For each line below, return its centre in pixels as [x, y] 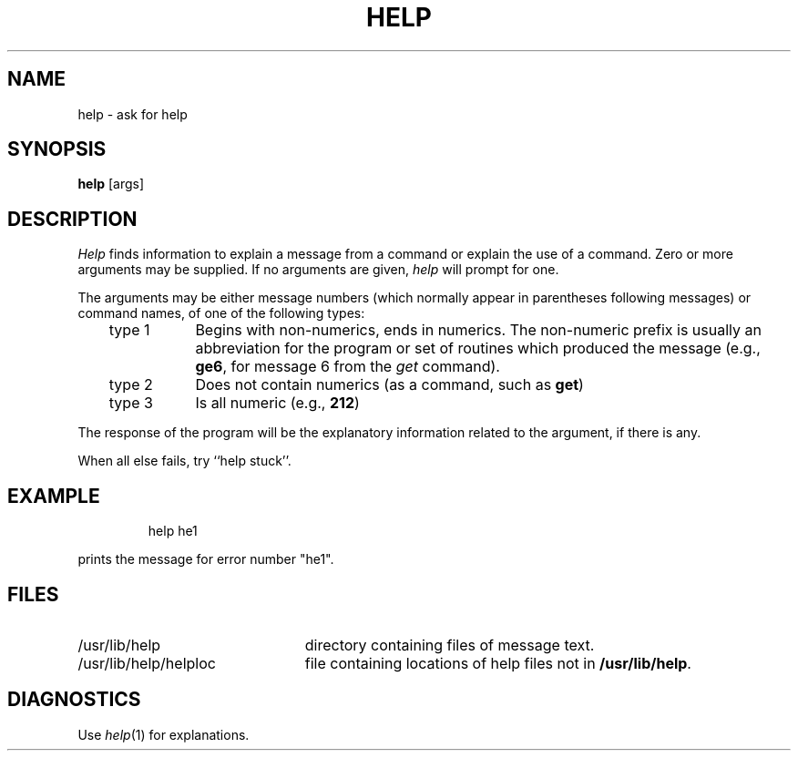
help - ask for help [133, 114]
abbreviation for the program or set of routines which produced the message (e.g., [478, 348]
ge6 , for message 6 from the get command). [348, 367]
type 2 [131, 385]
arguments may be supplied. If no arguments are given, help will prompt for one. [318, 270]
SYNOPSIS [57, 149]
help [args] [111, 184]
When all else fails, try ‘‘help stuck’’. [184, 461]
